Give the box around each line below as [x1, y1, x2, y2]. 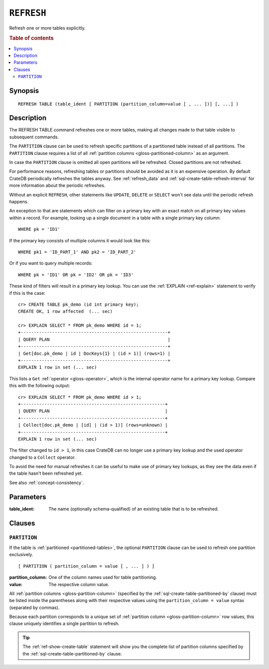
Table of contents [9, 35, 54, 42]
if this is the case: [9, 290, 46, 296]
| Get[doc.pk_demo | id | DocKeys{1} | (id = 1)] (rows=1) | [18, 350, 170, 356]
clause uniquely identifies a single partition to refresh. [9, 621, 120, 627]
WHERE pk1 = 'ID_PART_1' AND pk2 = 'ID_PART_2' [18, 249, 136, 255]
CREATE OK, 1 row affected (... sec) [18, 309, 113, 314]
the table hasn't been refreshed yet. [9, 470, 83, 477]
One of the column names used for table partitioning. [48, 575, 157, 581]
